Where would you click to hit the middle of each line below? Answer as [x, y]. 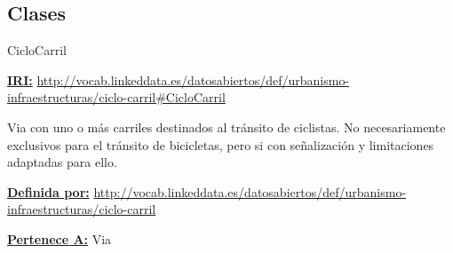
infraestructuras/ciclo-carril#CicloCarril [116, 97]
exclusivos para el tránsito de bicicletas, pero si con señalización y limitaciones [221, 144]
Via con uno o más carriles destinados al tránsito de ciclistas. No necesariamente [226, 126]
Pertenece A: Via [60, 238]
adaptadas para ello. [62, 162]
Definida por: [48, 191]
